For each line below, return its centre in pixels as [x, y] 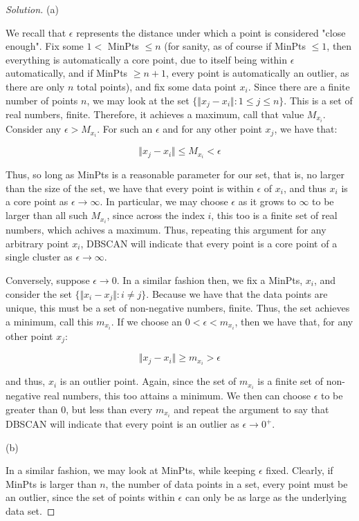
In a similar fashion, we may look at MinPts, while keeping [131, 470]
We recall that [36, 32]
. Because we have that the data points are [237, 293]
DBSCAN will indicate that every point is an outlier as [122, 424]
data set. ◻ [30, 510]
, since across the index [156, 215]
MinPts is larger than [51, 483]
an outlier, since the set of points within [90, 497]
